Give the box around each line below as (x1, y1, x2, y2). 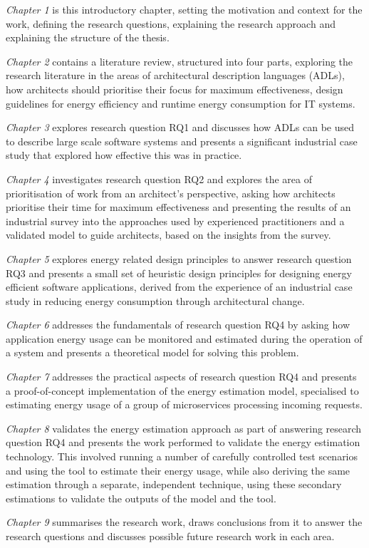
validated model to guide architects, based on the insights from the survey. (6, 227, 331, 242)
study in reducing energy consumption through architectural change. (6, 293, 305, 308)
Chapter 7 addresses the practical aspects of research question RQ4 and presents (6, 369, 357, 384)
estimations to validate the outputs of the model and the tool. (6, 490, 276, 505)
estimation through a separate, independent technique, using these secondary (6, 477, 342, 492)
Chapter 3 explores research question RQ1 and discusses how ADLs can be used (6, 120, 354, 135)
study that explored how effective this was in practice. (6, 148, 242, 162)
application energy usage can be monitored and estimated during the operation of (6, 331, 363, 346)
